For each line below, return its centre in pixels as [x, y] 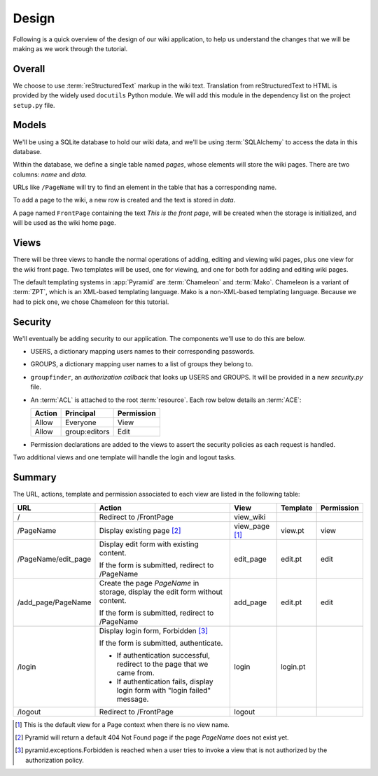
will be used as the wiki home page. [64, 223]
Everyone [81, 422]
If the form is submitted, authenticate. [161, 643]
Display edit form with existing [149, 544]
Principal [80, 413]
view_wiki [250, 517]
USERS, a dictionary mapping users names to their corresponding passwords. [142, 352]
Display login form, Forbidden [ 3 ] [154, 630]
